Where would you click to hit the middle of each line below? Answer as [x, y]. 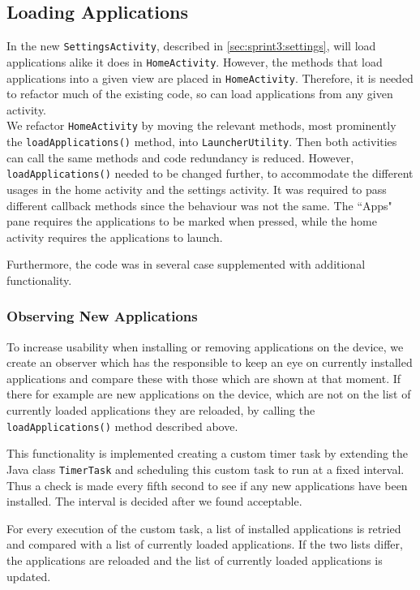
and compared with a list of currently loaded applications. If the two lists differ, [205, 544]
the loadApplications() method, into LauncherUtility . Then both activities [202, 142]
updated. [29, 576]
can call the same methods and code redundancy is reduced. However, [180, 157]
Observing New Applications [102, 316]
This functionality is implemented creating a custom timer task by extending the [208, 453]
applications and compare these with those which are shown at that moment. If [204, 378]
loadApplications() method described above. [122, 426]
